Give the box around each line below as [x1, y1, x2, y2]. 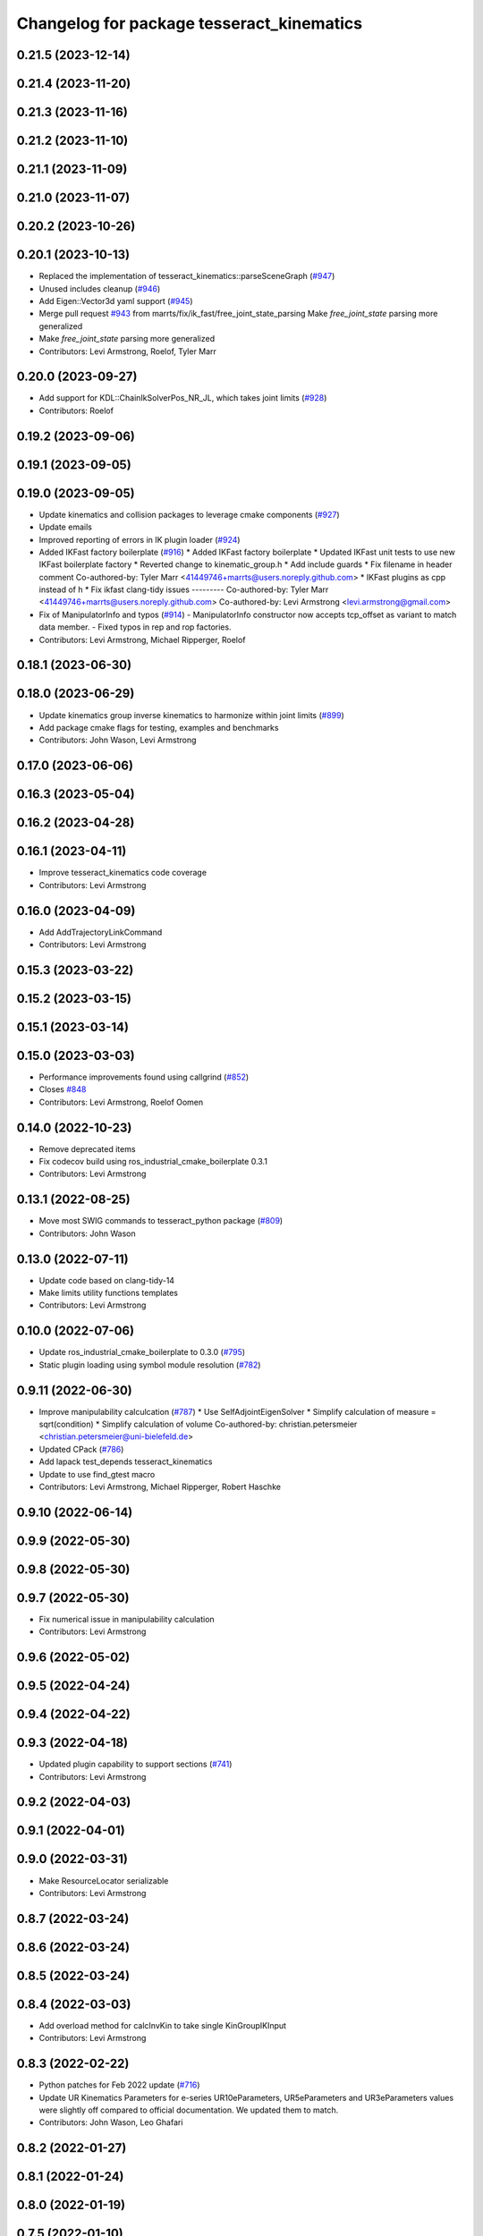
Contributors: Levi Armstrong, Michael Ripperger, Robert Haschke [38, 1481, 282, 1492]
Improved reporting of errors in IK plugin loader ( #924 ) [38, 534, 241, 545]
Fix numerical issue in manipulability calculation [38, 1613, 215, 1624]
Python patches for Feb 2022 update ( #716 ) [38, 2079, 200, 2090]
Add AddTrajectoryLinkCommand [38, 927, 163, 937]
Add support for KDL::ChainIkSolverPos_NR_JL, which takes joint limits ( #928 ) [38, 393, 327, 403]
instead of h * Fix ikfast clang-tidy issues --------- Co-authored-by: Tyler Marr [38, 584, 329, 595]
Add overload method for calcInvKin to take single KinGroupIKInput [38, 2020, 286, 2030]
